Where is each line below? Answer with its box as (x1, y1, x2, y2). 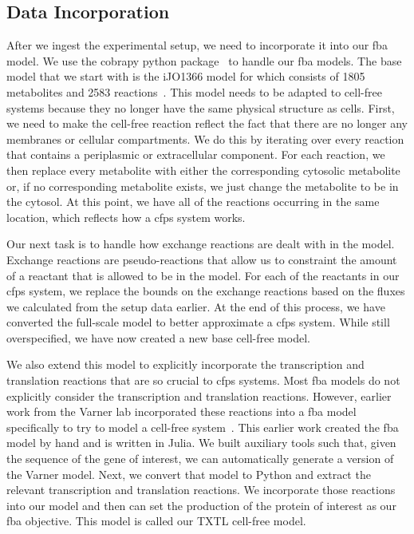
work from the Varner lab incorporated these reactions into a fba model (6, 403, 357, 420)
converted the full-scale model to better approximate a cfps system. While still (6, 314, 390, 330)
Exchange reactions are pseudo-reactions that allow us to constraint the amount (6, 251, 397, 267)
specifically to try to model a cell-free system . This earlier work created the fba (6, 418, 399, 435)
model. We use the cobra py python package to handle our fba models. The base (6, 52, 402, 69)
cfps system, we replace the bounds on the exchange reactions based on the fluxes (6, 283, 405, 299)
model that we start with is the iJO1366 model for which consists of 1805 (6, 68, 365, 85)
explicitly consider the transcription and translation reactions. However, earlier (6, 387, 392, 404)
